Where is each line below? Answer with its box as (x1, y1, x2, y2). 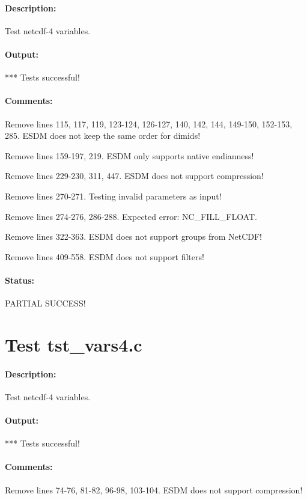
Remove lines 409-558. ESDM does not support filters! (5, 250, 204, 263)
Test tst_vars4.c (5, 332, 142, 356)
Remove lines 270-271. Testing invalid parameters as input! (5, 189, 222, 202)
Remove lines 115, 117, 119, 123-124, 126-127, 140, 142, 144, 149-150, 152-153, (5, 117, 293, 130)
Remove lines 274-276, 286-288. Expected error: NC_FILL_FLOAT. (5, 210, 257, 222)
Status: (5, 273, 35, 286)
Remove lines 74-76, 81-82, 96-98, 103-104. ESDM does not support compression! (5, 483, 303, 496)
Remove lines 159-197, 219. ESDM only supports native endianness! (5, 149, 254, 162)
